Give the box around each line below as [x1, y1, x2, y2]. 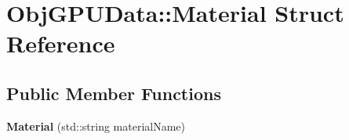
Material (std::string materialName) [6, 117, 186, 134]
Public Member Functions [6, 81, 221, 105]
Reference [6, 27, 115, 59]
